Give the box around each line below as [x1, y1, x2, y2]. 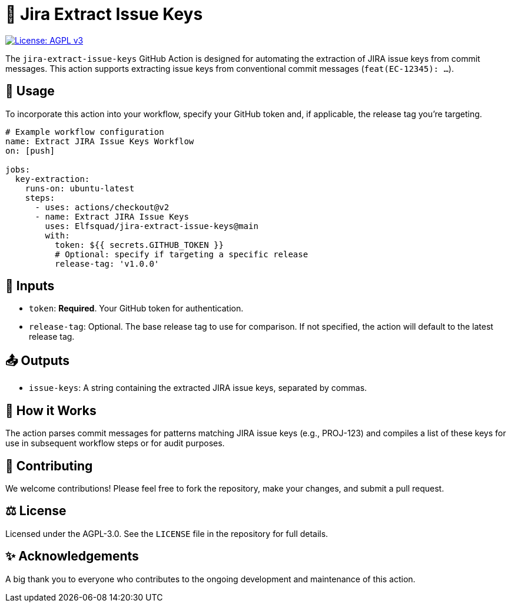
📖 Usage [5, 84, 55, 99]
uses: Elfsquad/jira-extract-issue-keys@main [45, 221, 258, 231]
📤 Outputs [5, 353, 70, 368]
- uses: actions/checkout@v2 [35, 202, 170, 212]
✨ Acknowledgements [5, 549, 139, 564]
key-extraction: [15, 174, 90, 184]
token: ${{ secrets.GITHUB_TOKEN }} [55, 240, 224, 250]
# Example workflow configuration [5, 127, 164, 137]
